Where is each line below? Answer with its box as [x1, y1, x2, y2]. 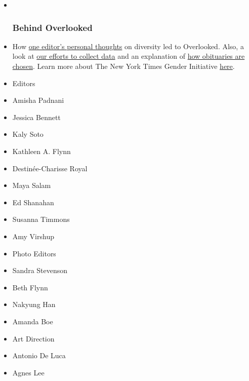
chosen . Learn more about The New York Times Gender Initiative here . [12, 61, 235, 71]
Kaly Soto [12, 129, 44, 139]
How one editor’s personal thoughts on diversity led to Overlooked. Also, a [12, 41, 244, 51]
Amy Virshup [12, 231, 54, 241]
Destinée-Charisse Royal [12, 163, 88, 173]
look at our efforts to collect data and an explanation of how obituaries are [12, 51, 245, 61]
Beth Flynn [12, 282, 48, 292]
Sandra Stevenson [12, 265, 68, 276]
